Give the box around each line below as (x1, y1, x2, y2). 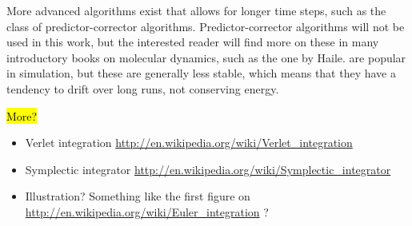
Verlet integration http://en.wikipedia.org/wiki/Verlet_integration (25, 134, 353, 151)
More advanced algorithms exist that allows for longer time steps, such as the (6, 2, 386, 18)
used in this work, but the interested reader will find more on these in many (6, 34, 379, 50)
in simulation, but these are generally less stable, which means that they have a (6, 65, 397, 81)
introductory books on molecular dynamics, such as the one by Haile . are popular (6, 49, 406, 65)
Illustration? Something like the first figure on (25, 188, 250, 204)
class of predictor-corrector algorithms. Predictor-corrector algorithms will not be (6, 18, 405, 34)
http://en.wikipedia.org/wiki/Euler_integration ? (25, 203, 269, 220)
